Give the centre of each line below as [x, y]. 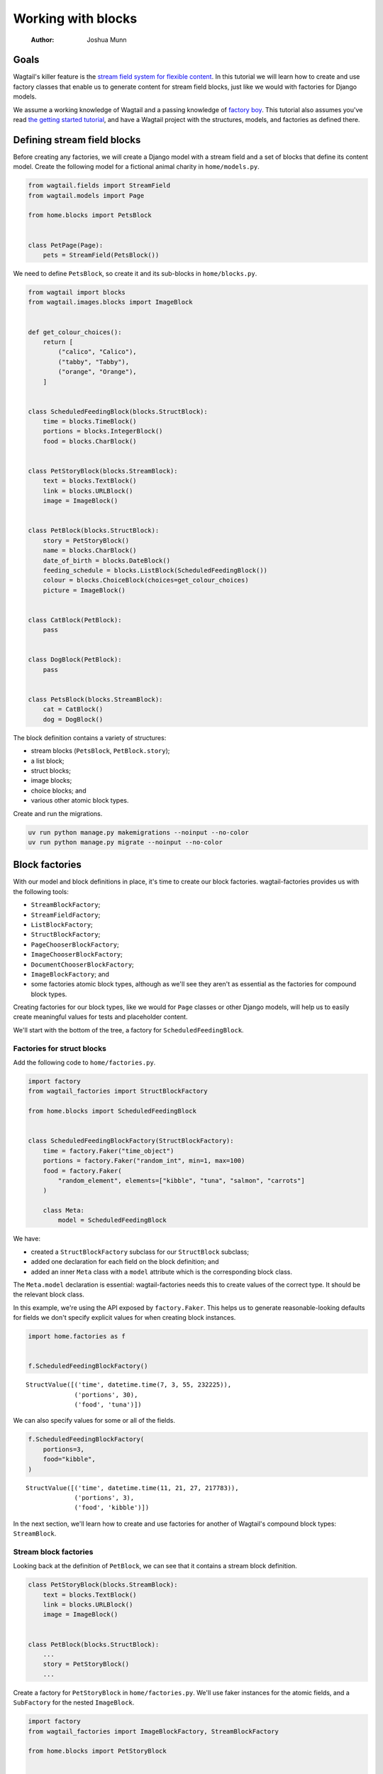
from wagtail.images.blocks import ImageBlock [110, 302]
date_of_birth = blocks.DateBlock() [106, 560]
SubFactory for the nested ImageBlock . [74, 1702]
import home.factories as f [77, 1337]
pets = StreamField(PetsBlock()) [101, 255]
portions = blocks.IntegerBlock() [103, 431]
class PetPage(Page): [66, 245]
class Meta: [64, 1211]
